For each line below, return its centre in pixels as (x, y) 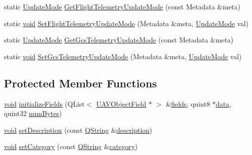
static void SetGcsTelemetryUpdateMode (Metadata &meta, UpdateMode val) (123, 56)
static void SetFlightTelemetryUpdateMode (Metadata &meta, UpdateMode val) (126, 23)
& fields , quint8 (188, 103)
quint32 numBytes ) (33, 113)
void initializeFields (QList (44, 103)
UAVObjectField (121, 103)
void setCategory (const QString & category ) (71, 146)
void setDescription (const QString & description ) (78, 130)
